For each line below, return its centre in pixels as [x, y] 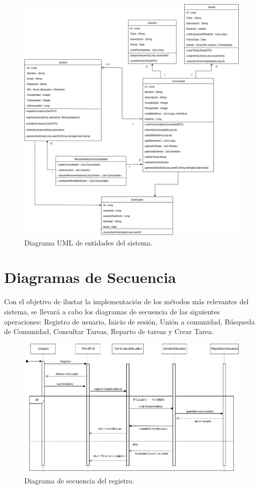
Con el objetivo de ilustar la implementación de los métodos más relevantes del [126, 301]
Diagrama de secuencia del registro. [79, 480]
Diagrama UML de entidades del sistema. [89, 242]
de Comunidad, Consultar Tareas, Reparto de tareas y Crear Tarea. [109, 331]
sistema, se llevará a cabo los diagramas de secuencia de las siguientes [112, 311]
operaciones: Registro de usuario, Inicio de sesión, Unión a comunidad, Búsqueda [129, 321]
